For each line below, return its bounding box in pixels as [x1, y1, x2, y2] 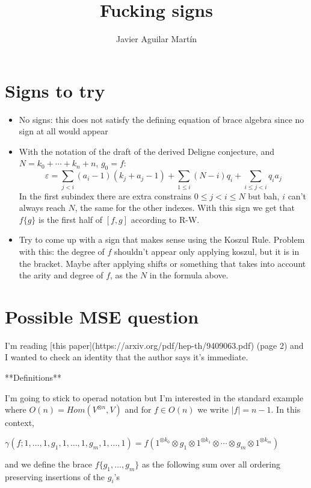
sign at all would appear [19, 125, 108, 137]
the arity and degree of [19, 269, 103, 281]
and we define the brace [5, 457, 93, 470]
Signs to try [5, 78, 105, 102]
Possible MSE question [5, 304, 199, 328]
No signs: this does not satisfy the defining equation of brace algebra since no [19, 113, 304, 125]
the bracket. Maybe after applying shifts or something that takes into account [19, 257, 306, 269]
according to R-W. [131, 213, 200, 225]
